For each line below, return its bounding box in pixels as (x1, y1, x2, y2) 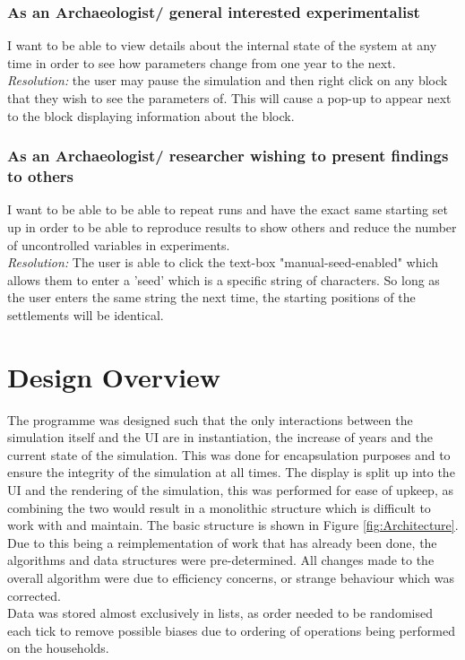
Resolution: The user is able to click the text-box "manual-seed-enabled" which (7, 253, 438, 272)
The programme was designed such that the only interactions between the (7, 410, 413, 429)
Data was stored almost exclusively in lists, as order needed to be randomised (7, 604, 433, 622)
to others (7, 165, 73, 187)
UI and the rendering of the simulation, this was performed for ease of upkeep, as (7, 480, 453, 499)
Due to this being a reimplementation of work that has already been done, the (7, 533, 437, 551)
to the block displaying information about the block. (7, 106, 295, 125)
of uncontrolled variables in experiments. (7, 235, 230, 254)
